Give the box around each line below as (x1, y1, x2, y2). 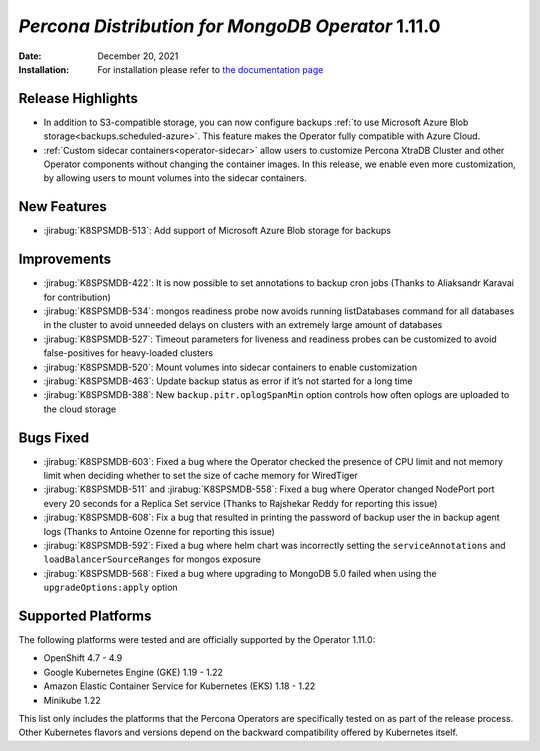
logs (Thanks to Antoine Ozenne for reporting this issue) (43, 525, 275, 537)
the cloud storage (43, 403, 117, 415)
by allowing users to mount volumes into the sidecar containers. (43, 172, 307, 184)
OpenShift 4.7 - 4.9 (43, 652, 123, 664)
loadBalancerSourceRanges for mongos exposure (43, 553, 262, 565)
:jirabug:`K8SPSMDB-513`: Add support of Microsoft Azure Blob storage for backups (43, 225, 392, 237)
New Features (18, 198, 107, 215)
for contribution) (43, 291, 112, 303)
